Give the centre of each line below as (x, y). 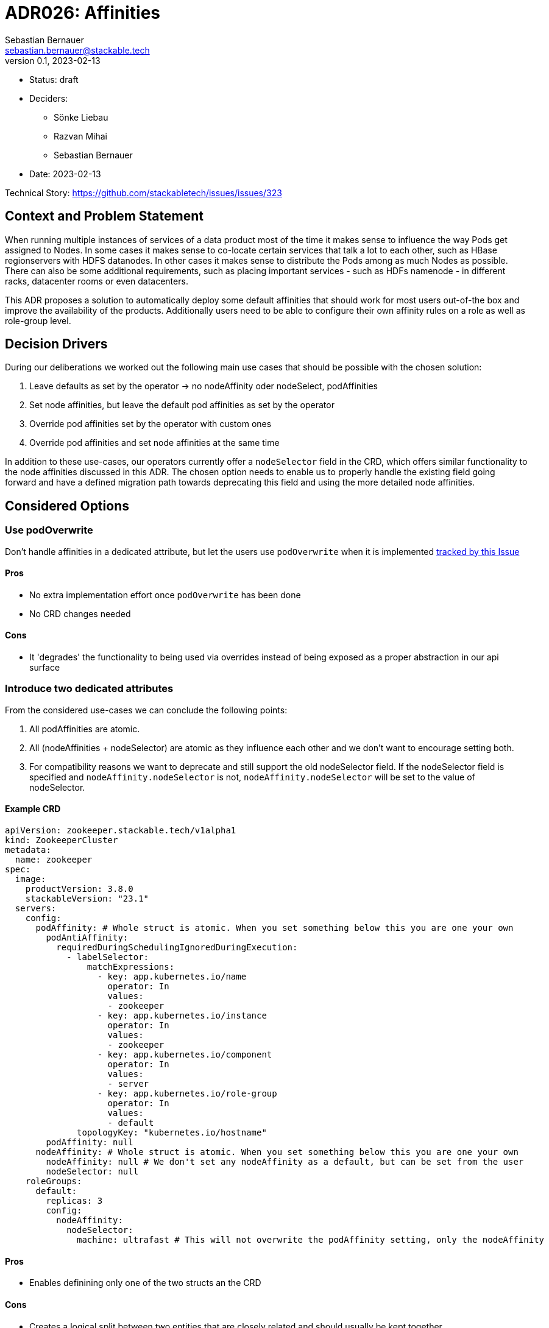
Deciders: (49, 98)
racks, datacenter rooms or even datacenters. (97, 281)
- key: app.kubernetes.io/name (172, 977)
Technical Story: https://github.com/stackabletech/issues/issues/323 (143, 192)
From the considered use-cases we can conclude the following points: (146, 710)
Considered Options (67, 506)
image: (30, 879)
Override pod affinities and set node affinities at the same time (154, 443)
